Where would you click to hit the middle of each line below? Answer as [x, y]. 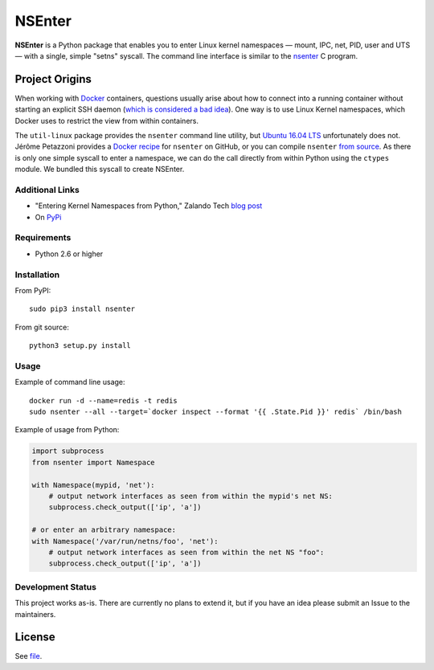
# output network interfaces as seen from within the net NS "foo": [186, 552]
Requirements [43, 238]
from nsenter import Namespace [94, 462]
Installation [37, 275]
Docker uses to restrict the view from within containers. [106, 121]
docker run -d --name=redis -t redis [104, 400]
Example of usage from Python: [67, 430]
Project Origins [53, 79]
